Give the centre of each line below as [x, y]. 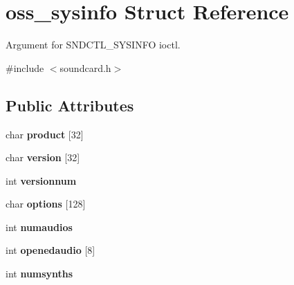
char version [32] [43, 157]
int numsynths [39, 274]
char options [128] [46, 204]
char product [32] [45, 134]
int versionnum [41, 180]
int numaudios [39, 227]
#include [25, 67]
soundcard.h [85, 67]
